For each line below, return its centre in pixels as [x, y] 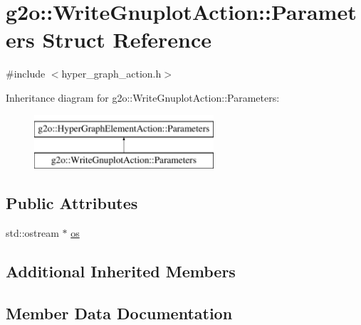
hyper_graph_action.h [111, 74]
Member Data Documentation [119, 313]
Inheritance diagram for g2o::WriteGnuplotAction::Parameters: [143, 97]
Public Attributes [72, 203]
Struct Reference [127, 39]
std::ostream [32, 232]
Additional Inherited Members [121, 271]
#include [26, 74]
